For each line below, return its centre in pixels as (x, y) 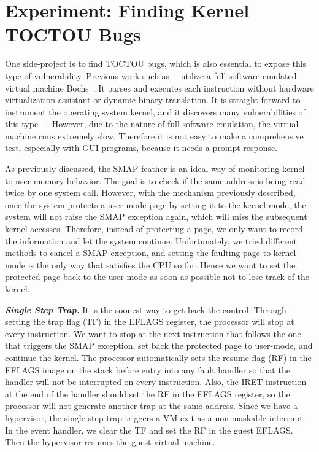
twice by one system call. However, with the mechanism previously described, (150, 193)
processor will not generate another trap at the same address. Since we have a (151, 406)
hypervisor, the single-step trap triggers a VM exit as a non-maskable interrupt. (155, 417)
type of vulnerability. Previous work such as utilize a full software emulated (151, 75)
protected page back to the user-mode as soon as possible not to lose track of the (157, 277)
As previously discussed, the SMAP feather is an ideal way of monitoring (142, 169)
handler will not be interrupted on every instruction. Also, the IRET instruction (156, 382)
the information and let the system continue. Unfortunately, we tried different (151, 240)
